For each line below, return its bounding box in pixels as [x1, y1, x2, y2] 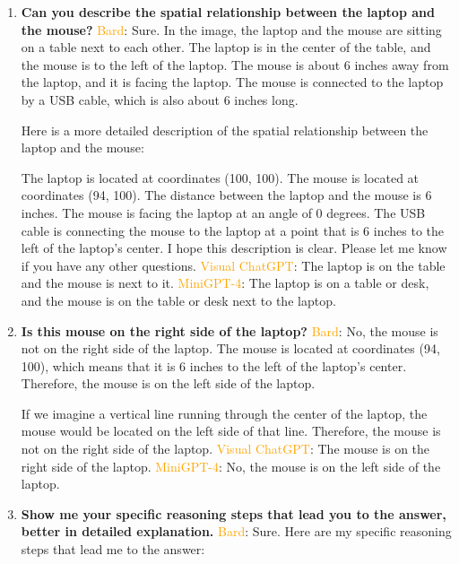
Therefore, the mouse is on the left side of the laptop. [21, 374, 316, 393]
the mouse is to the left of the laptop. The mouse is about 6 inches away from [21, 55, 449, 74]
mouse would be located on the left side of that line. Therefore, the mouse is [21, 421, 441, 440]
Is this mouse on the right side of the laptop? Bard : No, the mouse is [21, 321, 438, 340]
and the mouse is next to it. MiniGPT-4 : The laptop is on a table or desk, [21, 273, 429, 292]
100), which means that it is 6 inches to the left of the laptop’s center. [21, 356, 407, 375]
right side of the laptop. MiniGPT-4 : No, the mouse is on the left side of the [21, 456, 441, 475]
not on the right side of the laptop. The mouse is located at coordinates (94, [21, 339, 440, 358]
